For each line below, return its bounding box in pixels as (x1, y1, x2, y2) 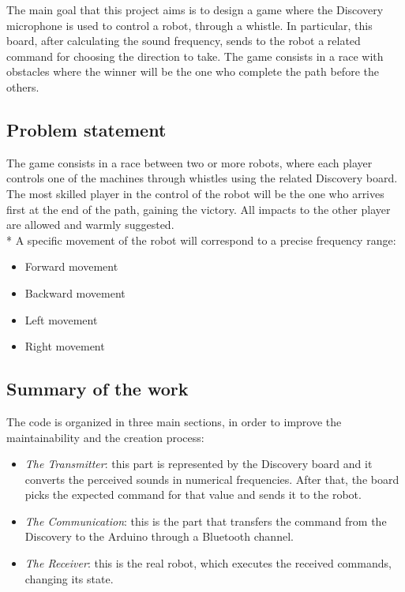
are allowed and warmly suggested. (6, 216, 174, 233)
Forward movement (24, 258, 118, 275)
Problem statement (6, 117, 167, 141)
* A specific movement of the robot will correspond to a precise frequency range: (6, 231, 396, 248)
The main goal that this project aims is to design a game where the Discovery (6, 2, 384, 17)
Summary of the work (6, 377, 189, 401)
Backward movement (24, 284, 126, 301)
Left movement (24, 311, 98, 328)
